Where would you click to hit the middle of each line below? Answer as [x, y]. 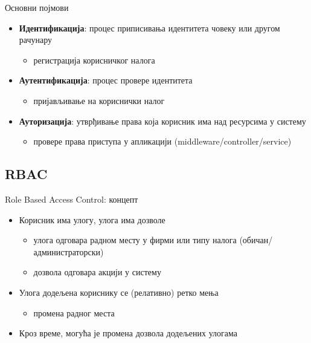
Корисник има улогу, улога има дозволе [92, 219]
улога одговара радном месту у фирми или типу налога [135, 240]
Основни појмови [37, 7]
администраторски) [69, 251]
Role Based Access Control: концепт [72, 199]
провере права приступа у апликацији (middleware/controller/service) [162, 141]
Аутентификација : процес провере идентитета [106, 80]
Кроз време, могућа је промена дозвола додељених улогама [128, 333]
